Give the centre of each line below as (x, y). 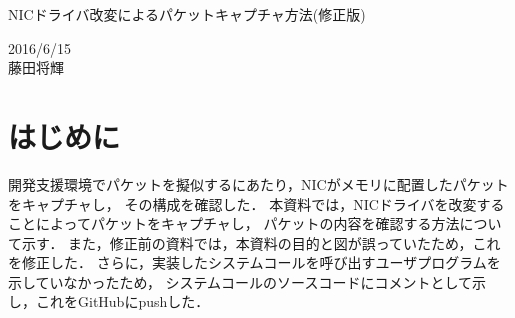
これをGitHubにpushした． (122, 301)
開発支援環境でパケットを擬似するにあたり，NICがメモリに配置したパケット (258, 183)
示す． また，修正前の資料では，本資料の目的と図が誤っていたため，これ (261, 242)
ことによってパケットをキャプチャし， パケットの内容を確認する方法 (234, 223)
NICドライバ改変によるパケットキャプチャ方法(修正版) (187, 14)
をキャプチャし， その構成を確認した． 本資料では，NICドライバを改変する (256, 203)
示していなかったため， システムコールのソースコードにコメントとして (240, 281)
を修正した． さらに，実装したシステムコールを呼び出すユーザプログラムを (254, 262)
